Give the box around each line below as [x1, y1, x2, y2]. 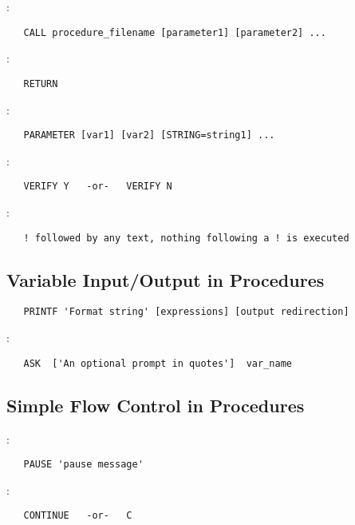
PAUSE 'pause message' [23, 459, 144, 471]
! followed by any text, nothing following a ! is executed [23, 232, 349, 244]
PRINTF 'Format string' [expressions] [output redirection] [23, 306, 349, 318]
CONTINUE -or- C [23, 510, 132, 522]
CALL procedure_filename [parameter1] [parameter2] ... [23, 26, 326, 38]
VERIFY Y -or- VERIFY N [23, 181, 172, 193]
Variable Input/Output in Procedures [6, 267, 325, 292]
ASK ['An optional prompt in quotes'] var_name [23, 357, 292, 369]
